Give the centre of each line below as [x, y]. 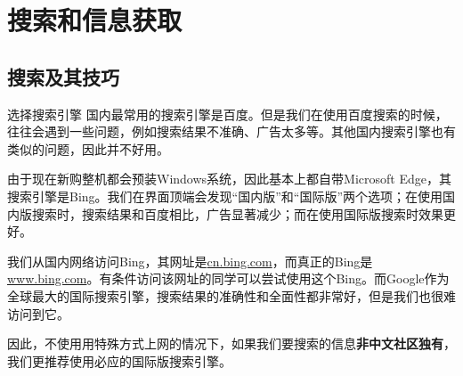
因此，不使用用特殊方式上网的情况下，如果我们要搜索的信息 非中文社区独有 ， [231, 343]
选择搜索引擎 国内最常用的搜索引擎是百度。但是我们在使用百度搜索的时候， [227, 114]
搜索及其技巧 [63, 76]
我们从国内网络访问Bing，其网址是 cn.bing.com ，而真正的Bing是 [190, 261]
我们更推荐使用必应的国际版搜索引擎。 [119, 360]
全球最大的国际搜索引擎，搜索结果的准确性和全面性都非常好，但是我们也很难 [231, 295]
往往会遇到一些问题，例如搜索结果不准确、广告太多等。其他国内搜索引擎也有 [231, 131]
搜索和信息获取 [95, 20]
